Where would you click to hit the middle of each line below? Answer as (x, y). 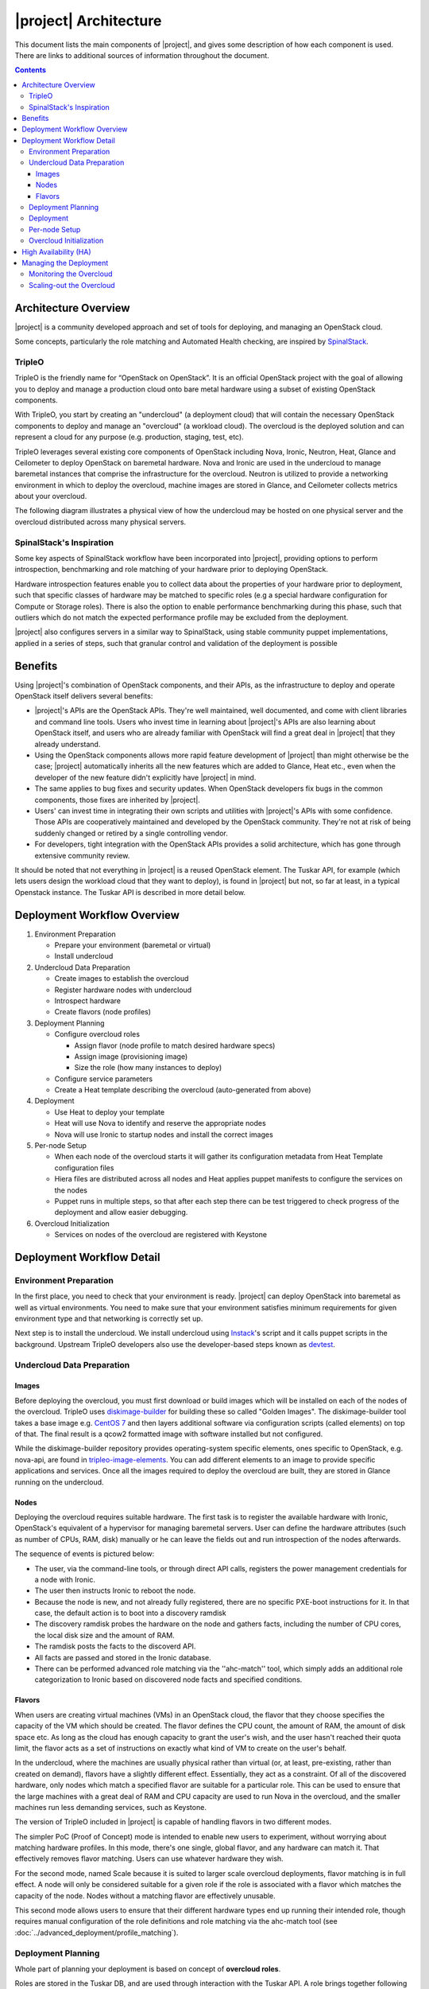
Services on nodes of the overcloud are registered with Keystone (161, 1235)
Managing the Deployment (65, 263)
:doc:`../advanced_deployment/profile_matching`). (97, 1933)
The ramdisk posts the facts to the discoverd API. (115, 1646)
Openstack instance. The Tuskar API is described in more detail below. (130, 892)
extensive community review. (82, 855)
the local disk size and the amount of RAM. (104, 1635)
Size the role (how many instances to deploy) (148, 1068)
